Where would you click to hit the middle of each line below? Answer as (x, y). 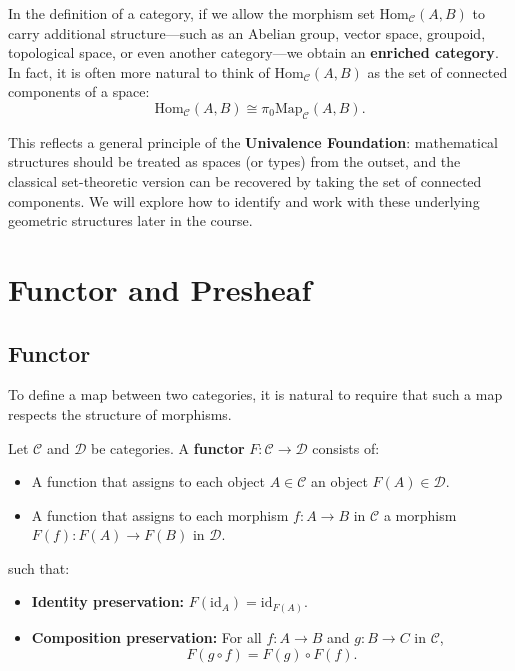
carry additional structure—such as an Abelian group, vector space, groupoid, (247, 32)
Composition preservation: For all (146, 636)
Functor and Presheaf (160, 288)
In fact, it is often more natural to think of (139, 71)
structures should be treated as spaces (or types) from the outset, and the (234, 161)
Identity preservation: (108, 601)
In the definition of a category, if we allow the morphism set (191, 13)
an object (339, 481)
